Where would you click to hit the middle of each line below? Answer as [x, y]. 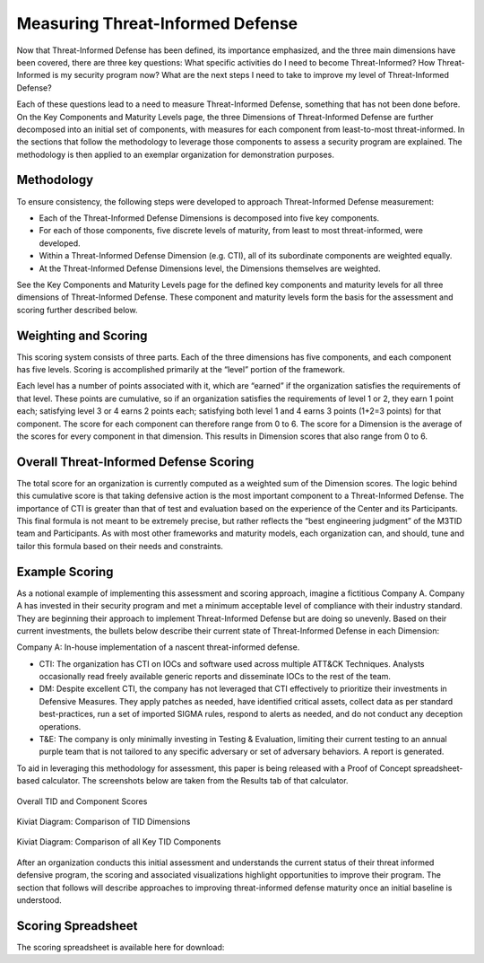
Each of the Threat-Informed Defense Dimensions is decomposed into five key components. [209, 218]
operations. [60, 726]
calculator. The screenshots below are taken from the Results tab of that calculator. [195, 781]
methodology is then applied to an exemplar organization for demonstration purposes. [176, 154]
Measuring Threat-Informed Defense [157, 23]
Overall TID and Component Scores [82, 801]
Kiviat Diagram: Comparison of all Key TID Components [119, 842]
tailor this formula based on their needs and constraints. [120, 546]
